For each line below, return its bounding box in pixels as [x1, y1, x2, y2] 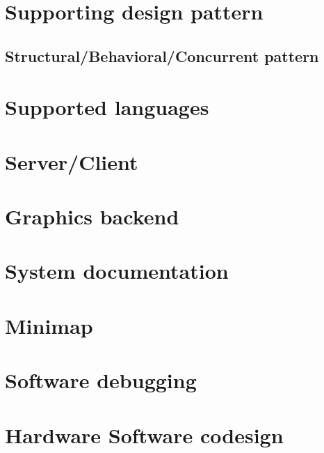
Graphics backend [5, 202, 179, 231]
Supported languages [5, 93, 209, 121]
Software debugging [5, 366, 197, 394]
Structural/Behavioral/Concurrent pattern [5, 45, 319, 66]
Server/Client [5, 147, 138, 176]
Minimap [5, 311, 93, 339]
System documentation [5, 256, 229, 285]
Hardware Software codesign [5, 420, 284, 449]
